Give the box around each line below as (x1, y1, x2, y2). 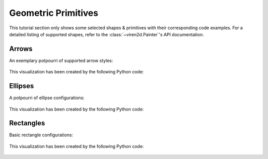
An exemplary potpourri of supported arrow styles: (9, 57, 114, 63)
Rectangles (9, 119, 45, 127)
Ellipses (9, 82, 34, 90)
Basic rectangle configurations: (9, 132, 73, 138)
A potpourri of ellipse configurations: (9, 95, 84, 101)
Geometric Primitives (9, 7, 99, 18)
